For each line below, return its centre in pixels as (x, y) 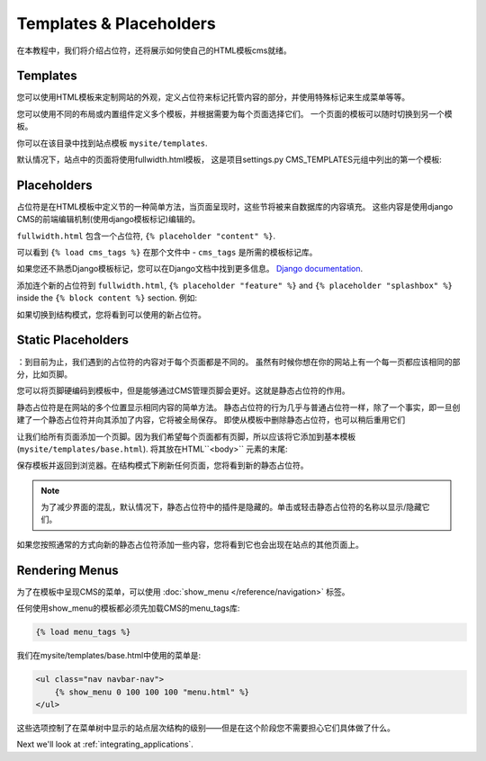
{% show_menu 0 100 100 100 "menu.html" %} (152, 692)
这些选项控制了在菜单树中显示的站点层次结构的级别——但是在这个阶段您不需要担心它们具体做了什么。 (206, 728)
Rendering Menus (67, 570)
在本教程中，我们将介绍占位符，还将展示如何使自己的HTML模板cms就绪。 (154, 50)
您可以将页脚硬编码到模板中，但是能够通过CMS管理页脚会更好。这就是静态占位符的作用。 (183, 390)
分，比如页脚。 (44, 374)
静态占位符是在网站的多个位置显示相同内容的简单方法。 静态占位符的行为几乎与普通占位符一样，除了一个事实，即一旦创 (238, 407)
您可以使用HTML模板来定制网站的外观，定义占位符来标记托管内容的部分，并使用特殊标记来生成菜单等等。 (213, 97)
